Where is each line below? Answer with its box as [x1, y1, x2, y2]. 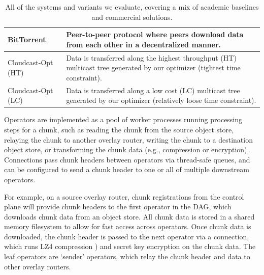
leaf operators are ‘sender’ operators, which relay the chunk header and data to [4, 251, 250, 262]
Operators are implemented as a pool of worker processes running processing [4, 114, 243, 125]
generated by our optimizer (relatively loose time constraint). [66, 95, 256, 105]
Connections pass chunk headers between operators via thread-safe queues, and [4, 154, 250, 164]
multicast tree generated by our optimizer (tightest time [66, 62, 241, 73]
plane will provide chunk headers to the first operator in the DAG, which [4, 201, 232, 212]
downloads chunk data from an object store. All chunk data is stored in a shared [4, 211, 255, 222]
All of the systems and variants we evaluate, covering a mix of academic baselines [5, 2, 259, 12]
